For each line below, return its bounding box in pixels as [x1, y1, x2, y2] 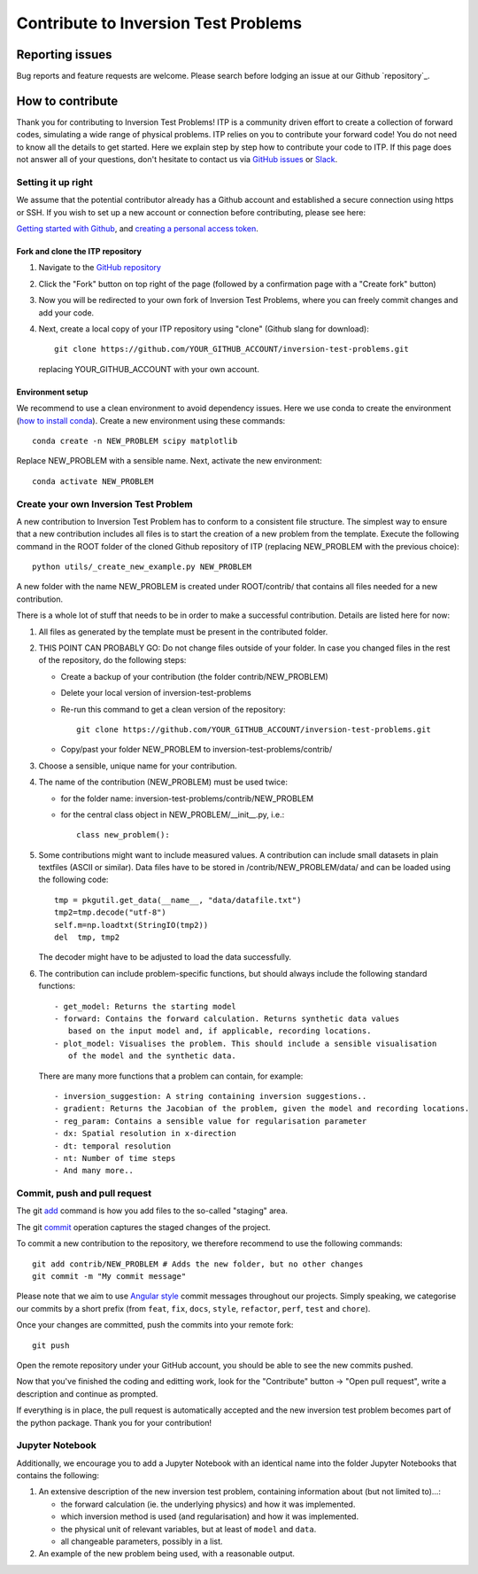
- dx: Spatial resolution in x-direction [54, 1128, 236, 1139]
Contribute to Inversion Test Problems [16, 13, 303, 33]
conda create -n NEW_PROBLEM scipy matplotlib [32, 435, 238, 446]
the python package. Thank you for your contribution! [16, 1417, 212, 1428]
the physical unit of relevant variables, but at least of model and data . [60, 1523, 317, 1534]
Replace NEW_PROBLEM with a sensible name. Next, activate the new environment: [16, 456, 322, 466]
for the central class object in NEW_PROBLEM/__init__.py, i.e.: [60, 809, 285, 820]
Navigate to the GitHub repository [38, 262, 161, 273]
